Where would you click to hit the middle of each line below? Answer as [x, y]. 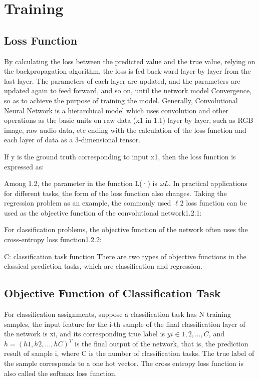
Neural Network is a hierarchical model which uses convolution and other [116, 110]
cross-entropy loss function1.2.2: [53, 239]
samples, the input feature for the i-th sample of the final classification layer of [125, 324]
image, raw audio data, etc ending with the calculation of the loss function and [125, 130]
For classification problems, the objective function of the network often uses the [126, 229]
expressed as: [24, 166]
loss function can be [216, 203]
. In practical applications [208, 183]
